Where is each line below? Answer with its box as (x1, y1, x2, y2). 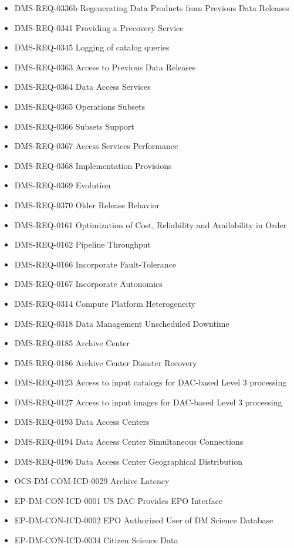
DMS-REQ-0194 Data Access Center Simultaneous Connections (14, 435, 244, 448)
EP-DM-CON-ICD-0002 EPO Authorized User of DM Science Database (14, 514, 273, 526)
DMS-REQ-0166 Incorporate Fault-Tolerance (14, 258, 176, 270)
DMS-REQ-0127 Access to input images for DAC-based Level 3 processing (14, 395, 282, 408)
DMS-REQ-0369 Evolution (14, 179, 111, 191)
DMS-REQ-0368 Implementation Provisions (14, 159, 172, 171)
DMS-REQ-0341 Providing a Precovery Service (14, 21, 184, 33)
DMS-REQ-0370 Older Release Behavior (14, 198, 160, 211)
